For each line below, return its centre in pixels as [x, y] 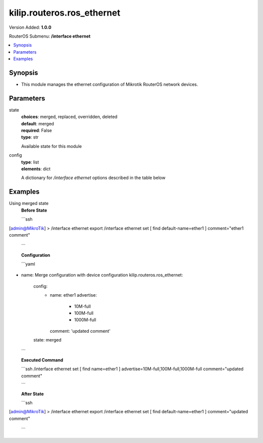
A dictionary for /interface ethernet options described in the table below [93, 178]
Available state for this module [52, 146]
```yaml [28, 264]
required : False [37, 131]
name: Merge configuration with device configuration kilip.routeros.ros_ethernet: [102, 275]
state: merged [47, 340]
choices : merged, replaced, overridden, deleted [69, 117]
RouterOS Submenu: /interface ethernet [50, 36]
